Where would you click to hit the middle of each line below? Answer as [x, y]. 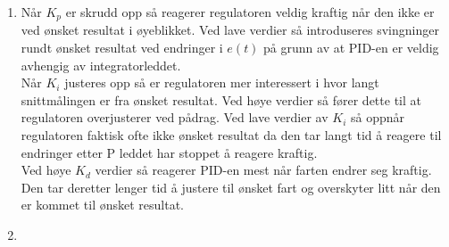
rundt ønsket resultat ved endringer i [122, 48]
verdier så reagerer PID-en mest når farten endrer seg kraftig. [263, 170]
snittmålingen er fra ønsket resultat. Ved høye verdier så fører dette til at [221, 99]
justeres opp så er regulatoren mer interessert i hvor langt [222, 82]
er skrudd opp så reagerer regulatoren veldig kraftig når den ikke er [250, 12]
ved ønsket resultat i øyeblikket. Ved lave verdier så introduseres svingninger [230, 30]
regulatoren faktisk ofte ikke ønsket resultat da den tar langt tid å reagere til [231, 135]
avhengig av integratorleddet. [101, 65]
